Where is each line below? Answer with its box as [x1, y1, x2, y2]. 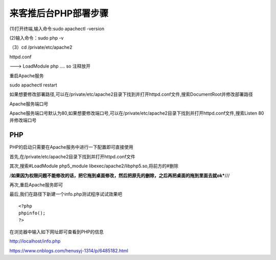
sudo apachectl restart [9, 82, 57, 88]
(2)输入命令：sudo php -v [9, 35, 64, 41]
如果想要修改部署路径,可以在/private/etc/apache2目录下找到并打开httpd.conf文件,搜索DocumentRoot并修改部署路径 [9, 91, 253, 97]
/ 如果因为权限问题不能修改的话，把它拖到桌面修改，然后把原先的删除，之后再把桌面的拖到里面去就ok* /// [9, 172, 230, 179]
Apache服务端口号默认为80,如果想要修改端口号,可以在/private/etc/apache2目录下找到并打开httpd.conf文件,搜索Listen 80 [9, 110, 264, 116]
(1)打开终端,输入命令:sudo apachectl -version [9, 26, 105, 32]
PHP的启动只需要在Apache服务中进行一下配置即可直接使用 [9, 144, 133, 150]
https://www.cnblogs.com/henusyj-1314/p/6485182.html [9, 247, 129, 253]
